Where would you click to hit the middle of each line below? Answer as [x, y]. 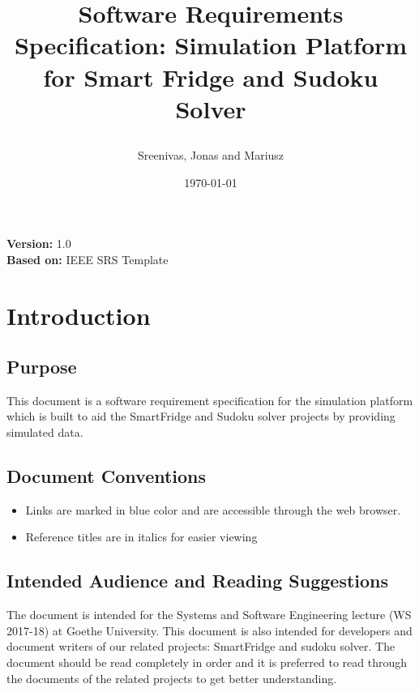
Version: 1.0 [39, 243]
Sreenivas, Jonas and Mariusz [211, 154]
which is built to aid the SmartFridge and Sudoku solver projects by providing [201, 416]
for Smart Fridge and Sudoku [211, 77]
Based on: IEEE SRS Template [88, 259]
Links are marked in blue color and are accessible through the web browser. [213, 509]
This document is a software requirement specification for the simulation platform [210, 400]
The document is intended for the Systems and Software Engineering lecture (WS [209, 615]
